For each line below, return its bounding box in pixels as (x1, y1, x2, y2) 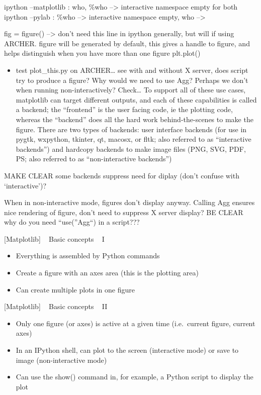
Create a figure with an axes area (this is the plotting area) (16, 267, 199, 278)
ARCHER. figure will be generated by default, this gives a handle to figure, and (4, 38, 250, 48)
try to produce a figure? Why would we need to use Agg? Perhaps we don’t (16, 74, 248, 85)
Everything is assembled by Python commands (16, 250, 160, 261)
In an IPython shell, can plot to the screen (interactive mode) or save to (16, 345, 239, 355)
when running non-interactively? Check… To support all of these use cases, (16, 84, 246, 95)
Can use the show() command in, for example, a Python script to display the (16, 371, 253, 382)
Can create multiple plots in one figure (16, 284, 135, 294)
